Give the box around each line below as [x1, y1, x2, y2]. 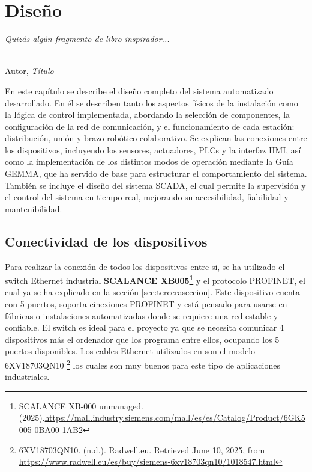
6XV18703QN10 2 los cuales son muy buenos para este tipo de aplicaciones [5, 357, 280, 371]
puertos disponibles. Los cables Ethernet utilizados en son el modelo [5, 345, 256, 357]
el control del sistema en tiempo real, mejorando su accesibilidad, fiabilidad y [5, 191, 289, 203]
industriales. [5, 370, 50, 383]
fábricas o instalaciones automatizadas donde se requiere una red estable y [5, 309, 278, 322]
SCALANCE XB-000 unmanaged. [19, 399, 143, 412]
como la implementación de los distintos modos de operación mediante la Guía [5, 155, 293, 168]
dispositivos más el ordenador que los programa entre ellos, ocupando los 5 [5, 333, 280, 345]
